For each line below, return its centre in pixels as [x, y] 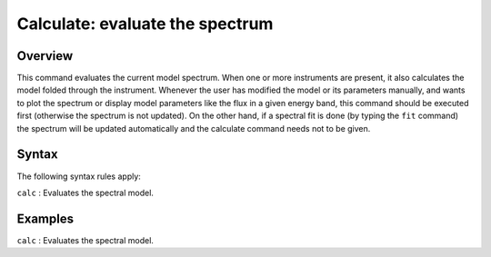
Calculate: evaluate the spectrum [145, 24]
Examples [45, 218]
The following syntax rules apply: [79, 176]
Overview [45, 56]
